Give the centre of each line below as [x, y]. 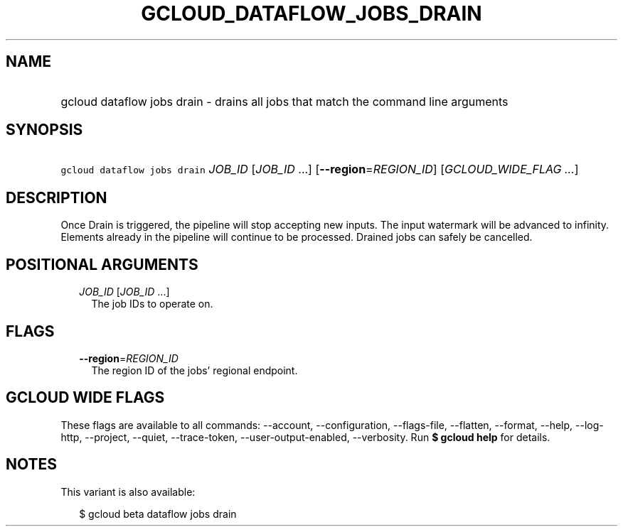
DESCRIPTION [57, 197]
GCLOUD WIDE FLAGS [85, 398]
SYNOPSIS [44, 130]
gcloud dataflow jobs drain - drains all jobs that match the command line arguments [284, 101]
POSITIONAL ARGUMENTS [102, 264]
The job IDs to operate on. [152, 304]
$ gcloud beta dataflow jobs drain [158, 514]
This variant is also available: [128, 492]
